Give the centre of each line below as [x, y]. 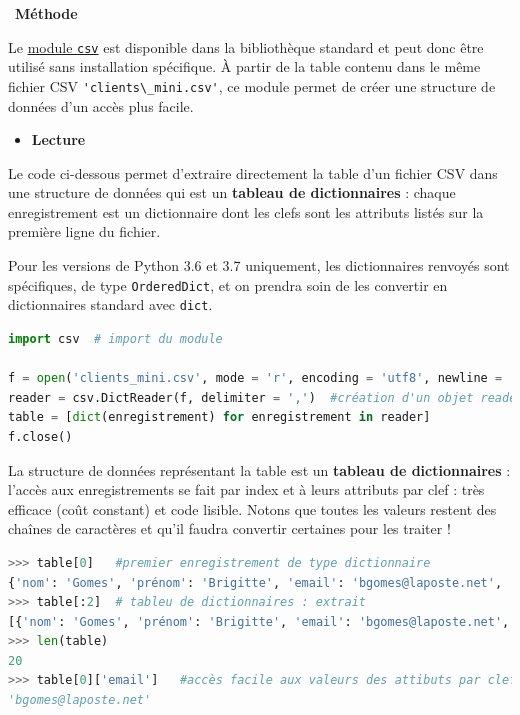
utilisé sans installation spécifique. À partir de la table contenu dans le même [244, 66]
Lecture [58, 139]
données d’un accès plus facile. [101, 105]
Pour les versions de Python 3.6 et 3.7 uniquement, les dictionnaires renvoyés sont [259, 265]
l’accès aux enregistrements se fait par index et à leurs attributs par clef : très [246, 489]
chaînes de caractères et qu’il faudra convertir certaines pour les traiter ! [229, 528]
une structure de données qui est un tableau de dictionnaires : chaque [232, 192]
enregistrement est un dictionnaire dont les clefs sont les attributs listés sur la [246, 211]
